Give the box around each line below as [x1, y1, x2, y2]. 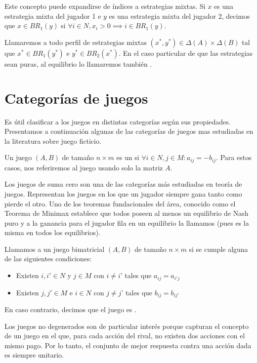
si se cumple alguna [189, 243, 248, 254]
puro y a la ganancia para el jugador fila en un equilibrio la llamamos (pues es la [4, 217, 249, 228]
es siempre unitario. [4, 350, 64, 360]
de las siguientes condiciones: [4, 253, 92, 264]
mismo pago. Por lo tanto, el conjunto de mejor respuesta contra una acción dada [4, 340, 252, 350]
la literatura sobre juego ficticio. [4, 135, 101, 146]
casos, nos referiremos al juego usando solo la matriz [4, 162, 163, 172]
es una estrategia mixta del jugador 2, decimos [109, 10, 250, 21]
